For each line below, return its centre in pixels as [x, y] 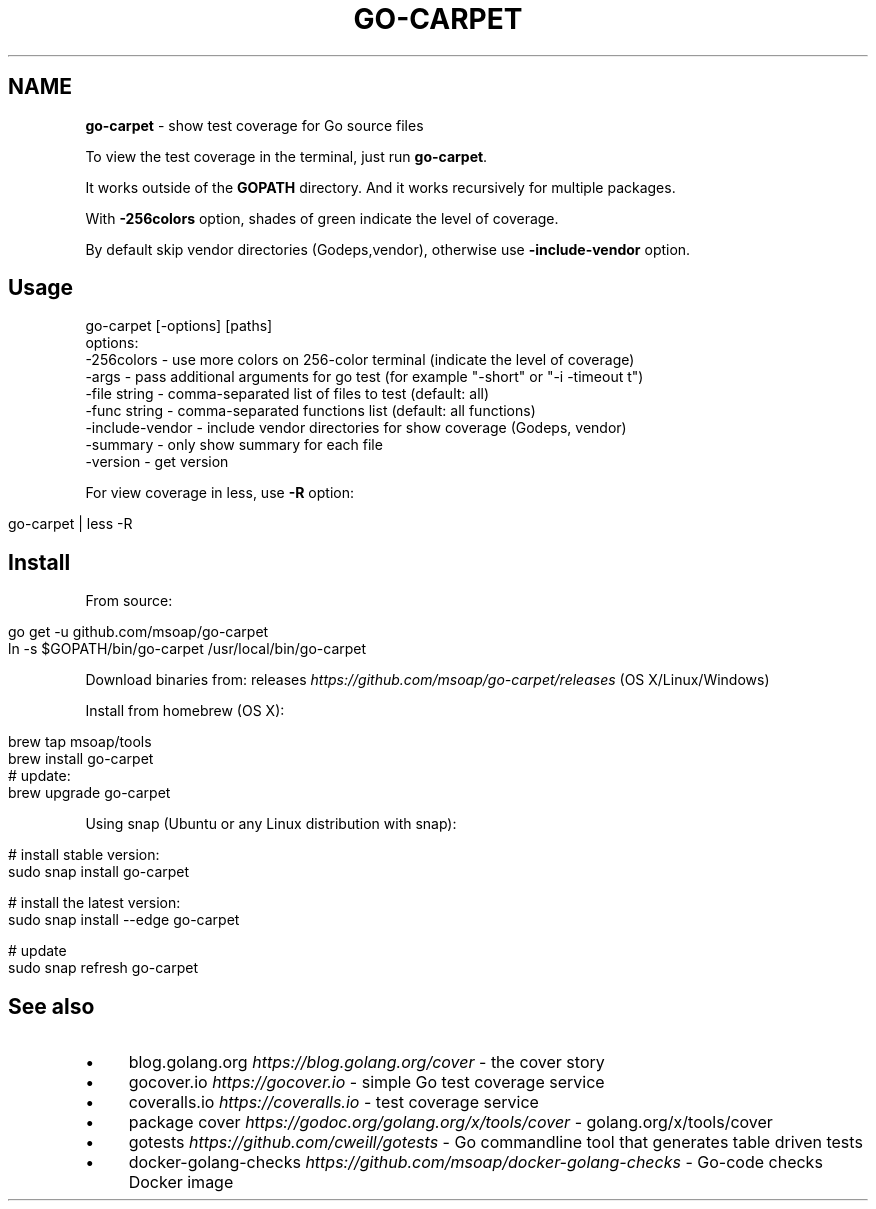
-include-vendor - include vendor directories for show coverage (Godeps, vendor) [356, 428]
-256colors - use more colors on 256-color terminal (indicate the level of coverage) [360, 360]
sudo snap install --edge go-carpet [124, 920]
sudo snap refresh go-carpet [103, 968]
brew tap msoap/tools [80, 742]
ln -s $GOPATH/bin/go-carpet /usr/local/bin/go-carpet [187, 649]
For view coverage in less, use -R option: [219, 493]
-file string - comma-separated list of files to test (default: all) [287, 394]
